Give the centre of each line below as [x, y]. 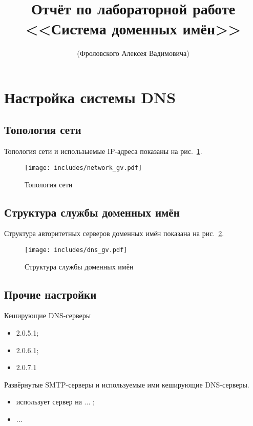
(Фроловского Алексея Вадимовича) [133, 53]
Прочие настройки [50, 294]
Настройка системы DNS [90, 97]
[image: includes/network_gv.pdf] [83, 168]
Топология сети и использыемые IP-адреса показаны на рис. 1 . [103, 151]
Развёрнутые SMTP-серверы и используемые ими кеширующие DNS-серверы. [127, 384]
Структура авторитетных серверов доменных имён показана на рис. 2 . [114, 233]
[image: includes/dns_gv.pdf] [76, 250]
